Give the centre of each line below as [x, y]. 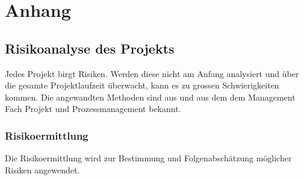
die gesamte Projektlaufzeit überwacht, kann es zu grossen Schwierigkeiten [142, 85]
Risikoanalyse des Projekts [90, 48]
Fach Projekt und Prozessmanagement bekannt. [93, 109]
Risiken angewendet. [42, 169]
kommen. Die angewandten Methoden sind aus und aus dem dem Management [150, 97]
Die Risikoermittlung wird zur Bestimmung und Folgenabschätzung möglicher [148, 158]
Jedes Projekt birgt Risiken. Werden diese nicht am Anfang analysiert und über [152, 73]
